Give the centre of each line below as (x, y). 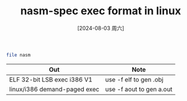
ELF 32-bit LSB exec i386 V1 (51, 80)
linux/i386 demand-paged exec (55, 89)
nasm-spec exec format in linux (101, 11)
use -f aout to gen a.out (139, 89)
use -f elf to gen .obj (134, 80)
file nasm (19, 55)
